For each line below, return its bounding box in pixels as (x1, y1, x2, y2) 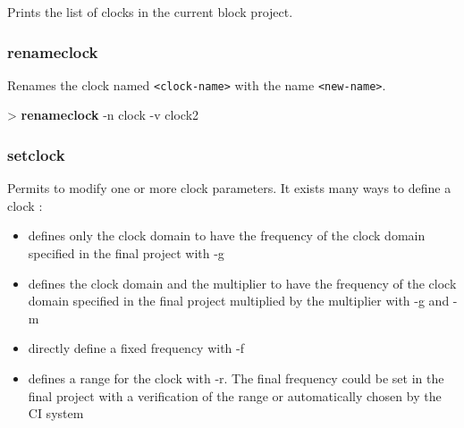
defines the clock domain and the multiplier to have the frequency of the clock (28, 273, 457, 292)
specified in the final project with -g (28, 244, 224, 263)
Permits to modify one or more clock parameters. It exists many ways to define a (7, 179, 451, 197)
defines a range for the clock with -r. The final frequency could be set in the (28, 369, 444, 388)
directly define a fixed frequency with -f (28, 339, 245, 357)
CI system (28, 404, 84, 423)
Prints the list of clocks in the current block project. (7, 3, 293, 21)
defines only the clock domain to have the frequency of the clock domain (28, 226, 426, 245)
